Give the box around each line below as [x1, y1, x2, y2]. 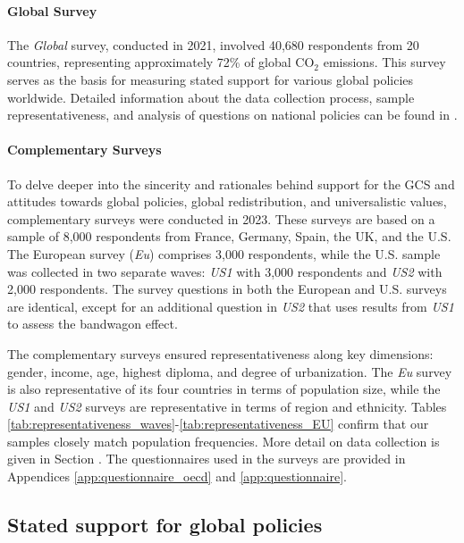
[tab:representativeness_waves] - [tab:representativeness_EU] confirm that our [7, 414, 429, 433]
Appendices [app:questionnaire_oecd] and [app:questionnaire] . [7, 467, 347, 486]
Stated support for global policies [7, 511, 323, 539]
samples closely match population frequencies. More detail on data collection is [7, 431, 440, 450]
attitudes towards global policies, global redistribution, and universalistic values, [7, 192, 447, 211]
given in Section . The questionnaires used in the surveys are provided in [7, 449, 406, 468]
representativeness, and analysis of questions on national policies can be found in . [7, 105, 458, 124]
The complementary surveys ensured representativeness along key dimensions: [7, 344, 434, 363]
